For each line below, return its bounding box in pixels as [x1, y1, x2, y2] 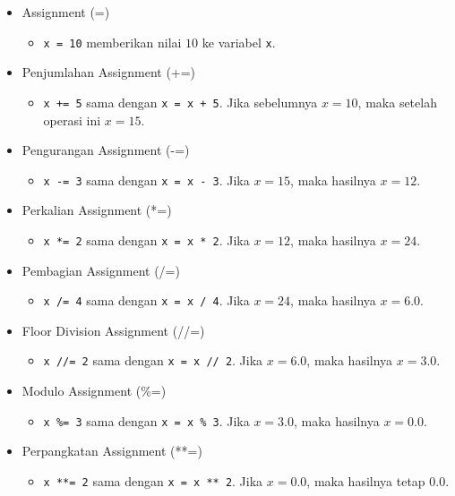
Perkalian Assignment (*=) [21, 201, 172, 219]
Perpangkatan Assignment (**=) [21, 441, 202, 460]
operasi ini [43, 110, 101, 129]
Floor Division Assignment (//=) [21, 321, 205, 339]
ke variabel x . [202, 32, 276, 51]
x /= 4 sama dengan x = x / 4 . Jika [43, 291, 250, 310]
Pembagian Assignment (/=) [21, 261, 180, 279]
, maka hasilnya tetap [306, 471, 425, 490]
